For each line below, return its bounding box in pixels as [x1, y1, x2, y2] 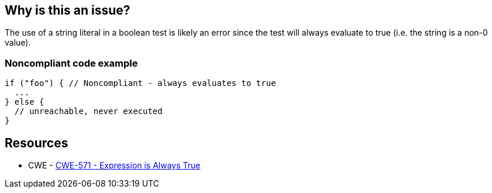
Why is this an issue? [5, 3, 130, 18]
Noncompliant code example [5, 57, 138, 69]
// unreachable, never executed [14, 106, 163, 116]
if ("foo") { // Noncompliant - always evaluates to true [5, 78, 276, 88]
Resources [5, 135, 68, 150]
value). [5, 37, 31, 48]
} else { [5, 97, 44, 107]
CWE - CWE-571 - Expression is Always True [28, 160, 201, 171]
